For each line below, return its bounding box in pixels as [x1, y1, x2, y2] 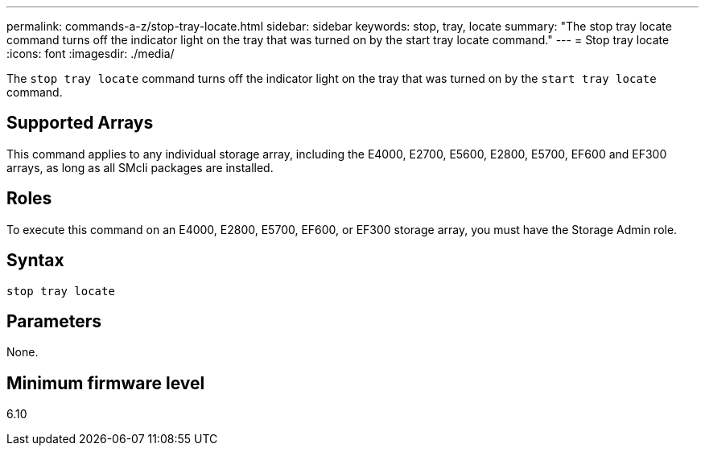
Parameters [6, 310, 101, 331]
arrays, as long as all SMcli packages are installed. [6, 160, 274, 175]
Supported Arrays [6, 113, 154, 134]
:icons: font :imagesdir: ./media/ [6, 47, 175, 60]
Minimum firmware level [6, 372, 205, 393]
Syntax [6, 250, 64, 271]
